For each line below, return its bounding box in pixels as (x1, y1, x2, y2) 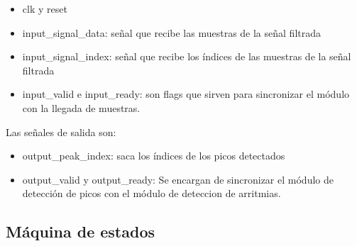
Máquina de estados (6, 220, 155, 242)
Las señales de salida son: (6, 124, 116, 139)
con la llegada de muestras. (22, 100, 141, 115)
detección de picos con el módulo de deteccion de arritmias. (22, 186, 281, 201)
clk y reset (22, 1, 67, 16)
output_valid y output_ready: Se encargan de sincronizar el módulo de (22, 172, 334, 186)
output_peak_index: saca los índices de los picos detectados (22, 148, 285, 163)
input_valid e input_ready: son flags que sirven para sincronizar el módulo (22, 86, 350, 101)
